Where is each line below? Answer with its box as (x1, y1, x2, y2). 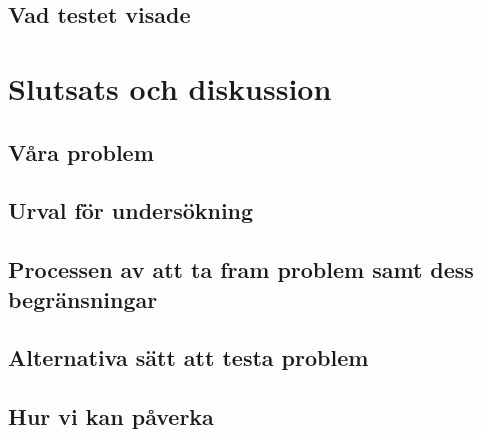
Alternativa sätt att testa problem (8, 342, 369, 373)
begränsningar (8, 283, 158, 314)
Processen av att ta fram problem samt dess (8, 254, 474, 285)
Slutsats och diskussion (8, 67, 332, 108)
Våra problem (8, 136, 154, 167)
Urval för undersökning (8, 195, 254, 226)
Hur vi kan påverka (8, 401, 214, 432)
